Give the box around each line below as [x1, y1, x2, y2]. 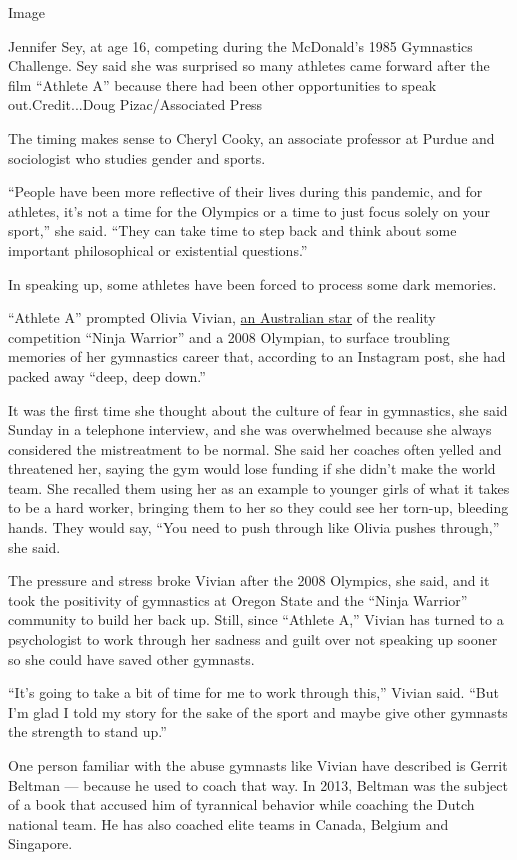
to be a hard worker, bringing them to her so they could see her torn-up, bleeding [8, 497, 509, 518]
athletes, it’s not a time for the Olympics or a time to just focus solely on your [8, 200, 490, 221]
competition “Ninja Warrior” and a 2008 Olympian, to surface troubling [8, 326, 450, 347]
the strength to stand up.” [8, 721, 167, 742]
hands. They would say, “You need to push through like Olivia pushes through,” [8, 517, 500, 538]
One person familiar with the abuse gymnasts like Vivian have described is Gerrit [8, 755, 508, 775]
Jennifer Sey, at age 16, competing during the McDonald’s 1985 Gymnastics [8, 35, 473, 56]
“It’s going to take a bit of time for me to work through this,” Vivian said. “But [8, 682, 499, 703]
